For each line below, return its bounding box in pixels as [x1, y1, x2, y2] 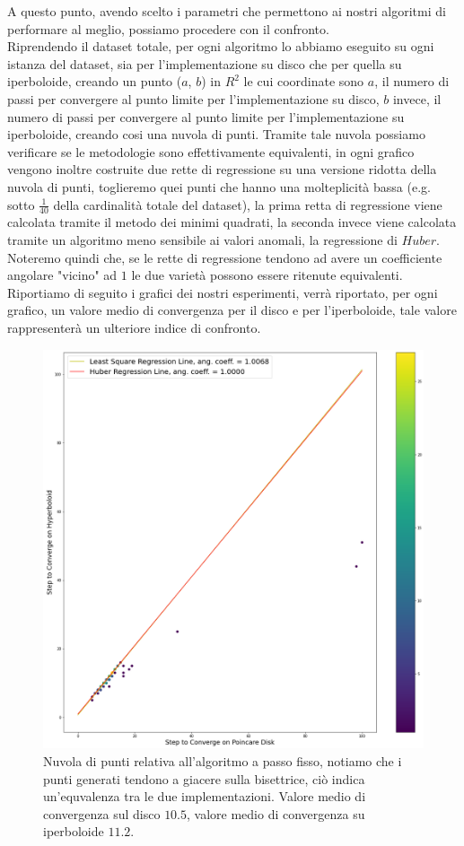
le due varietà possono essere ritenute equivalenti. [131, 266, 403, 284]
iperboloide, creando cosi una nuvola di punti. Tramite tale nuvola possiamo [7, 125, 425, 144]
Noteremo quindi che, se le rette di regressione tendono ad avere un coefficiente [7, 248, 442, 266]
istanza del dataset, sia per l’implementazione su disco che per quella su [7, 54, 402, 73]
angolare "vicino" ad [7, 266, 118, 284]
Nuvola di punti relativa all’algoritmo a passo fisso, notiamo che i [43, 751, 402, 770]
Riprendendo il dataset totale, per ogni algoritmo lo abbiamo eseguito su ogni [7, 37, 434, 56]
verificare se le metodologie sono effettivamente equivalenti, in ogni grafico [7, 142, 415, 161]
